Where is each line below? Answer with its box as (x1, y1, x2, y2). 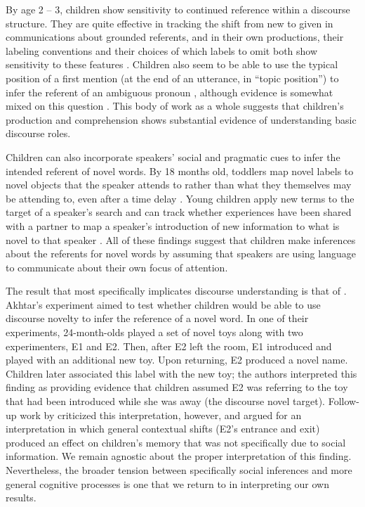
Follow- (328, 394, 359, 409)
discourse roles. (6, 126, 71, 141)
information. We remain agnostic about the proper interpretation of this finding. (6, 449, 352, 463)
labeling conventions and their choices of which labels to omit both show (6, 43, 318, 58)
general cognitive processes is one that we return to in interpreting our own (6, 476, 330, 491)
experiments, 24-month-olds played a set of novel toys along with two (6, 325, 303, 340)
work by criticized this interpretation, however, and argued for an (20, 407, 302, 422)
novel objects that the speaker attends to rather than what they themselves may (6, 177, 352, 192)
